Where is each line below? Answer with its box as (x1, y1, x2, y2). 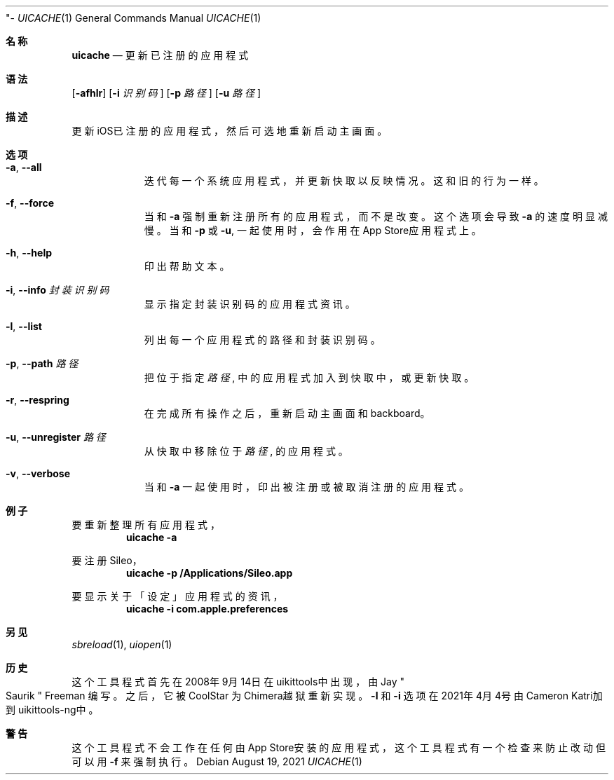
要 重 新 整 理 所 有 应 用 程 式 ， (71, 519, 220, 531)
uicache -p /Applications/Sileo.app (126, 567, 293, 579)
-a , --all (6, 161, 42, 173)
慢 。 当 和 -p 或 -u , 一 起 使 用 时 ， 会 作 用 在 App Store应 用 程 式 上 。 (144, 224, 482, 236)
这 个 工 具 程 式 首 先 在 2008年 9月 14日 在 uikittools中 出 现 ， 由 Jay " (71, 676, 405, 687)
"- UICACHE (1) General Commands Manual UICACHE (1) (6, 12, 261, 24)
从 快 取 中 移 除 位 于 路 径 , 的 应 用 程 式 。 (144, 445, 348, 457)
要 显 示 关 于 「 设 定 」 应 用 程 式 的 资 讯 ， (71, 590, 283, 602)
